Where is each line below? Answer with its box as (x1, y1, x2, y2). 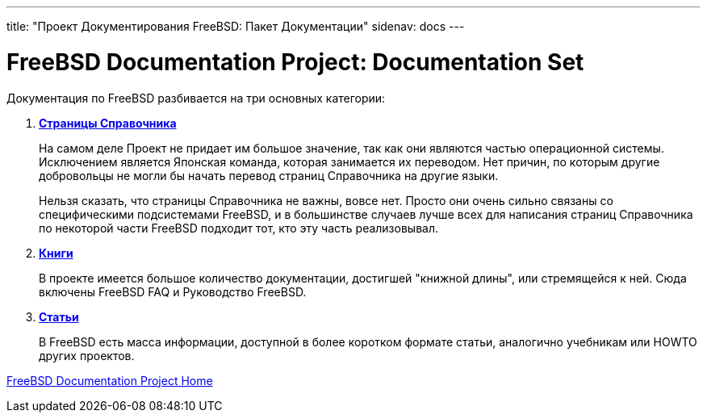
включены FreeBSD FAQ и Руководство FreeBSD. (39, 284, 307, 299)
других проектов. (39, 348, 135, 362)
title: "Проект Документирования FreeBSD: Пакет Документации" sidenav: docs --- (6, 19, 465, 33)
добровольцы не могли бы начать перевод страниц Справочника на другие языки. (39, 168, 499, 182)
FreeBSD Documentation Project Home (6, 373, 213, 388)
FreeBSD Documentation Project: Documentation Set (6, 48, 584, 76)
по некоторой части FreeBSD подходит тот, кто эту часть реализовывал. (39, 220, 439, 235)
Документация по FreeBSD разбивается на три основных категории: (6, 90, 386, 105)
